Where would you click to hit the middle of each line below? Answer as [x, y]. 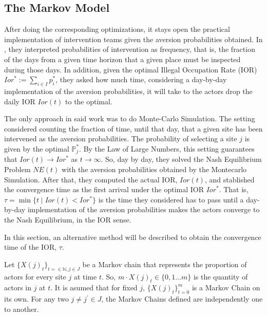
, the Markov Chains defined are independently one [182, 299]
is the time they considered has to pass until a [171, 199]
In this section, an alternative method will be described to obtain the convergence [133, 237]
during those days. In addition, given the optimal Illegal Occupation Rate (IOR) [131, 69]
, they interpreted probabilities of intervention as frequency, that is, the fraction [130, 49]
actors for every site [35, 276]
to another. [22, 309]
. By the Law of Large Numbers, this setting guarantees [167, 148]
